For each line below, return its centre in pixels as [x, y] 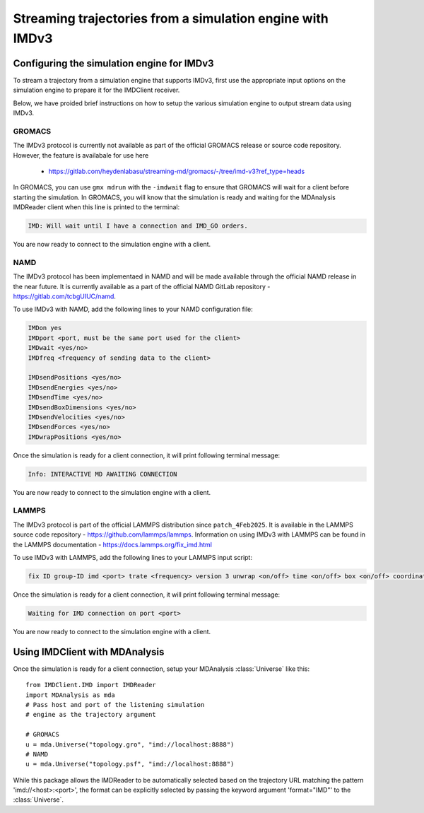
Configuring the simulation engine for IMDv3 [114, 63]
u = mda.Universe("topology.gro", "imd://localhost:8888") [130, 744]
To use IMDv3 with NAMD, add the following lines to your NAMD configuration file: [133, 309]
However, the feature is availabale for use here [81, 155]
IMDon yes [45, 328]
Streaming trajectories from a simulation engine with [171, 18]
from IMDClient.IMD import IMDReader [91, 685]
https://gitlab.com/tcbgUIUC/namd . [65, 296]
